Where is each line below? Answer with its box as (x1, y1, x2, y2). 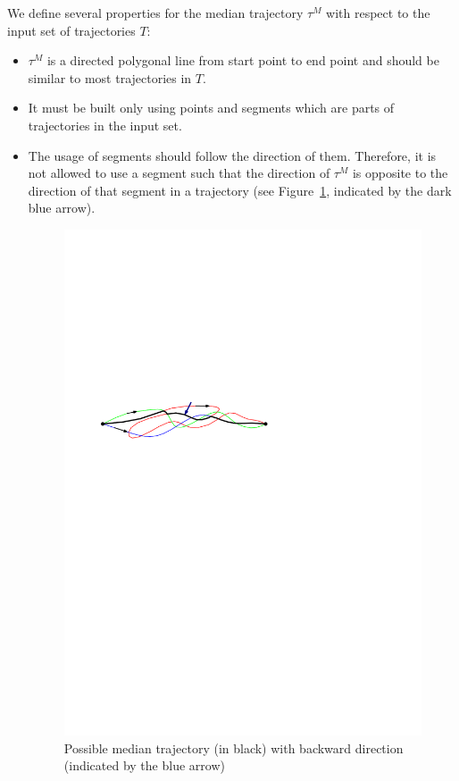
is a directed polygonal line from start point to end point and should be (46, 51, 439, 70)
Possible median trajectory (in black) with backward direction (63, 738, 404, 757)
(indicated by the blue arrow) (63, 756, 225, 775)
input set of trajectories (7, 21, 136, 39)
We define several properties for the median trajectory (7, 4, 304, 21)
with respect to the (326, 4, 430, 21)
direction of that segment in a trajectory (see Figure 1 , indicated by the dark (28, 181, 452, 199)
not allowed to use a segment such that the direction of (28, 164, 330, 182)
